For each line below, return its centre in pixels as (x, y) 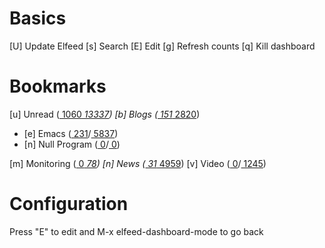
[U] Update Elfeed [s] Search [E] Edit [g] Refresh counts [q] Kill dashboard (162, 46)
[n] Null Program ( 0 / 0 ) (72, 144)
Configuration (69, 204)
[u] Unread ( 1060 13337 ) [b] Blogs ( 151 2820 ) (105, 114)
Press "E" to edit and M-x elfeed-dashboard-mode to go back (136, 231)
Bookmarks (58, 86)
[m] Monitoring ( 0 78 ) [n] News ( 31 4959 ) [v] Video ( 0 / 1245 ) (138, 163)
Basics (38, 18)
